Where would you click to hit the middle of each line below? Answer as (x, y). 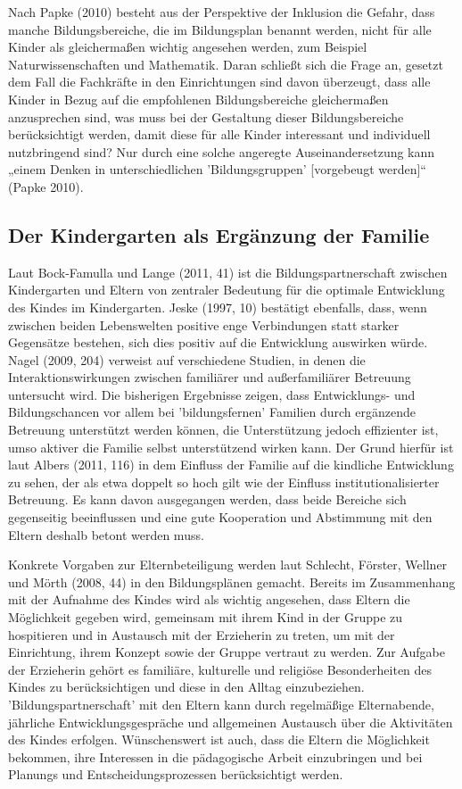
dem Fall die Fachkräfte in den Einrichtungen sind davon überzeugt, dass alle (219, 82)
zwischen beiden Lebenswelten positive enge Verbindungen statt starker (204, 324)
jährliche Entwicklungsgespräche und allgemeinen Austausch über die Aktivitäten (231, 722)
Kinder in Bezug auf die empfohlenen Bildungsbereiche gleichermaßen (198, 99)
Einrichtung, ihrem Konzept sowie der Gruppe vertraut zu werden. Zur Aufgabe (227, 652)
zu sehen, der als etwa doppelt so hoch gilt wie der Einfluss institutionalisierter (224, 482)
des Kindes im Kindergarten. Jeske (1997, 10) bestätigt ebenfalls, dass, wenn (218, 307)
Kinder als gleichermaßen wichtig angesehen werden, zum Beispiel (188, 47)
